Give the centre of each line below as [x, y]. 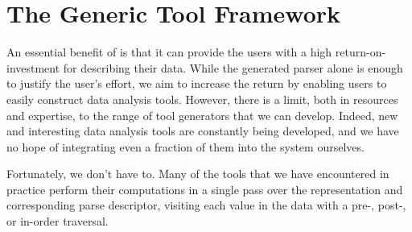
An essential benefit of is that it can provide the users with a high [169, 52]
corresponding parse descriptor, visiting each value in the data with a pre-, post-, [206, 205]
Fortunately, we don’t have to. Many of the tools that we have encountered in [198, 174]
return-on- [360, 52]
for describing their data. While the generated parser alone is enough [233, 67]
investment [33, 67]
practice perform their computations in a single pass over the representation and [205, 189]
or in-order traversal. [58, 221]
